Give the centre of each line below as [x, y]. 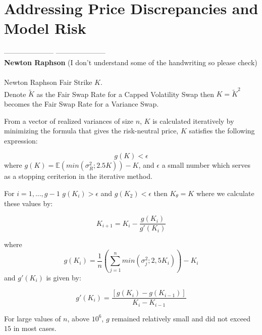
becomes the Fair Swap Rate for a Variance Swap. [82, 104]
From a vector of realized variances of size [69, 121]
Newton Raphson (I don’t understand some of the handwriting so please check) [131, 62]
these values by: [29, 203]
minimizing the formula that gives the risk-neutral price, [91, 131]
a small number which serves [206, 165]
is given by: [64, 277]
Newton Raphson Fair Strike [48, 82]
